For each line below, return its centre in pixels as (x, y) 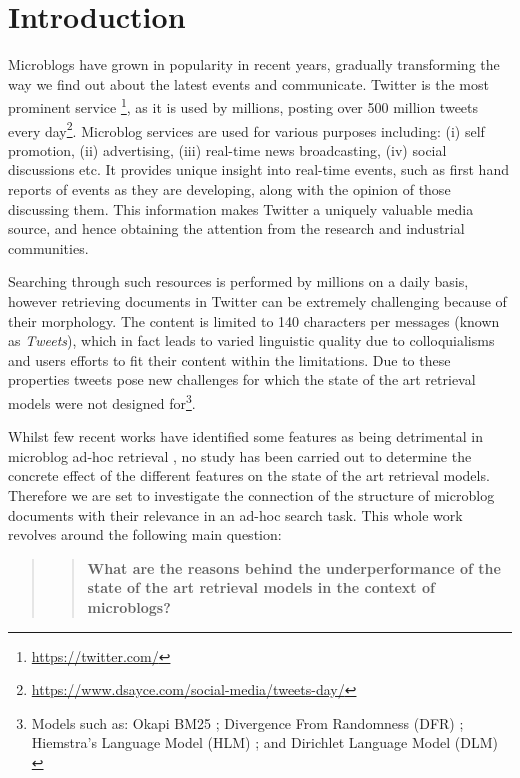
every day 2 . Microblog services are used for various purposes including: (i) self (246, 129)
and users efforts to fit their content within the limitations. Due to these (229, 359)
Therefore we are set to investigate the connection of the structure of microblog (251, 494)
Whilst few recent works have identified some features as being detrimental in (245, 436)
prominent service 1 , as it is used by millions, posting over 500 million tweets (243, 105)
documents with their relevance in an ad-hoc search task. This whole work (235, 514)
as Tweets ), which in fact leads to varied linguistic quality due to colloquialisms (251, 340)
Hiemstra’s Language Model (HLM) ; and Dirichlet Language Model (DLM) (264, 742)
